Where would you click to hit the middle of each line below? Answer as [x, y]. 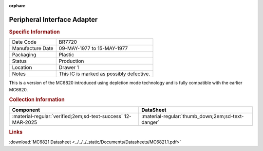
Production [71, 61]
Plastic [66, 55]
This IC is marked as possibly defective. [104, 74]
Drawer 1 [69, 67]
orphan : [17, 6]
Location [22, 67]
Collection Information [37, 100]
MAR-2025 [25, 122]
